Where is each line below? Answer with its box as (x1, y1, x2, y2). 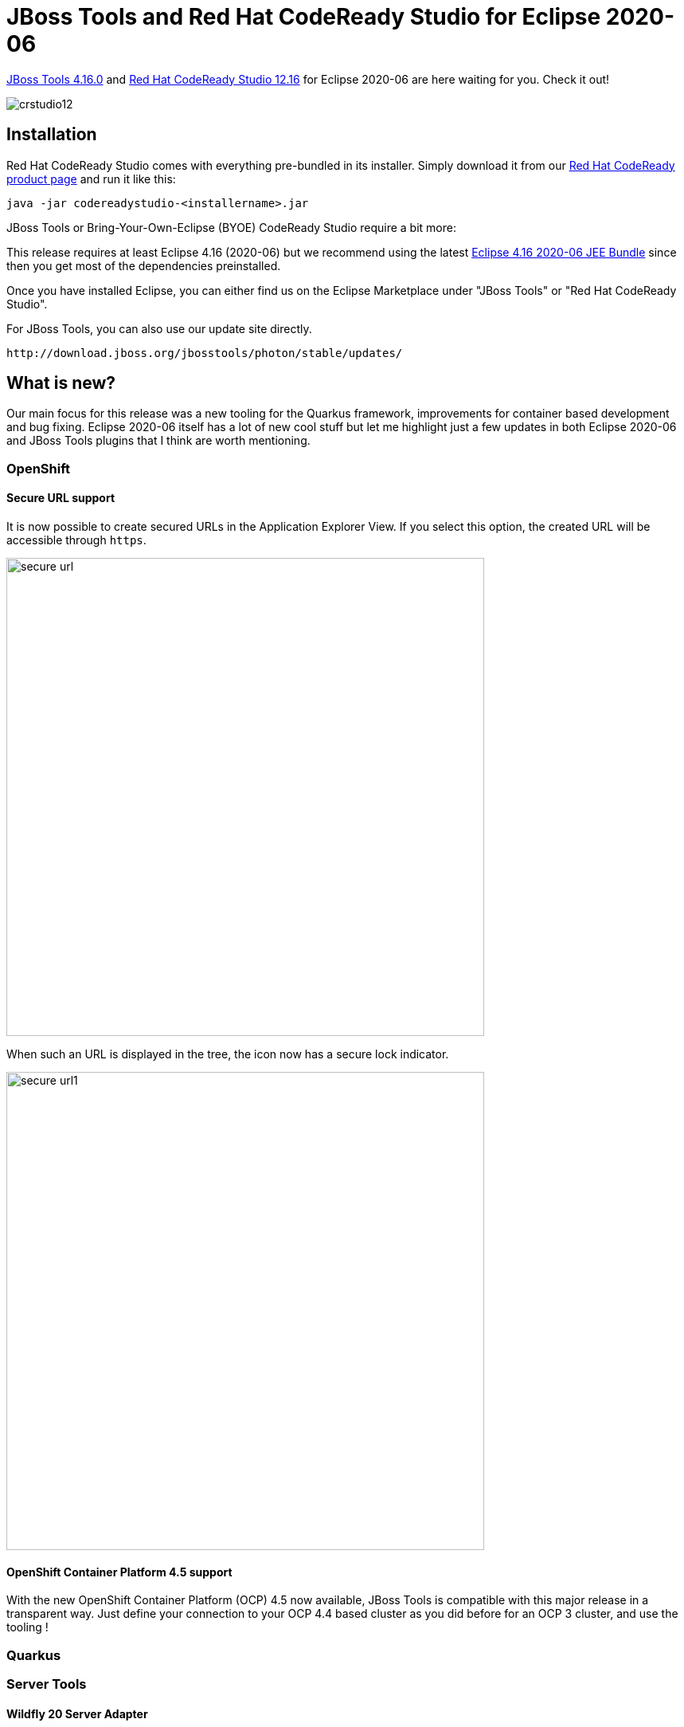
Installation (6, 124, 97, 145)
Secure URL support (6, 491, 115, 505)
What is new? (6, 373, 116, 394)
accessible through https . (6, 533, 147, 548)
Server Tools (6, 1676, 87, 1692)
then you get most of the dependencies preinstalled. (6, 258, 281, 273)
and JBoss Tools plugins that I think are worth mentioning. (6, 434, 311, 448)
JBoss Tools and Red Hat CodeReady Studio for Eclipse (6, 3, 601, 30)
